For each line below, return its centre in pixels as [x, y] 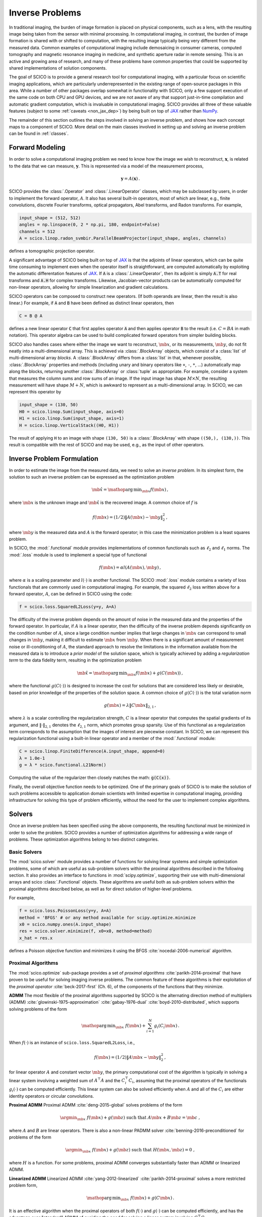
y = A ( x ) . [130, 178]
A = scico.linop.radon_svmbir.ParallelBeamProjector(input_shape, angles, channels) [123, 238]
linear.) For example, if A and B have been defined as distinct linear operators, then [91, 303]
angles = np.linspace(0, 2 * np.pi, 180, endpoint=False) [90, 225]
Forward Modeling [37, 148]
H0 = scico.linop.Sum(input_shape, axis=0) [72, 412]
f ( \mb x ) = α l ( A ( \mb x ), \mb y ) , [130, 567]
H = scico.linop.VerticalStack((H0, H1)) [69, 425]
